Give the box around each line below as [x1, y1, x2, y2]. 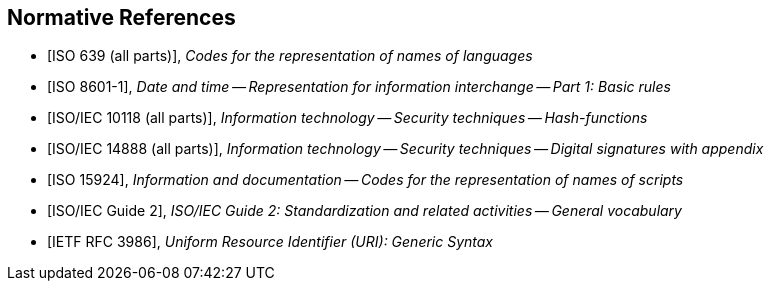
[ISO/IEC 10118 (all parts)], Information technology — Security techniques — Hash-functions [47, 109, 648, 127]
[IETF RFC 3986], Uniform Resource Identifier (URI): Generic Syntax [47, 233, 494, 251]
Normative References [7, 5, 236, 30]
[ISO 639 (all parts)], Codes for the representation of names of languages [47, 47, 533, 65]
